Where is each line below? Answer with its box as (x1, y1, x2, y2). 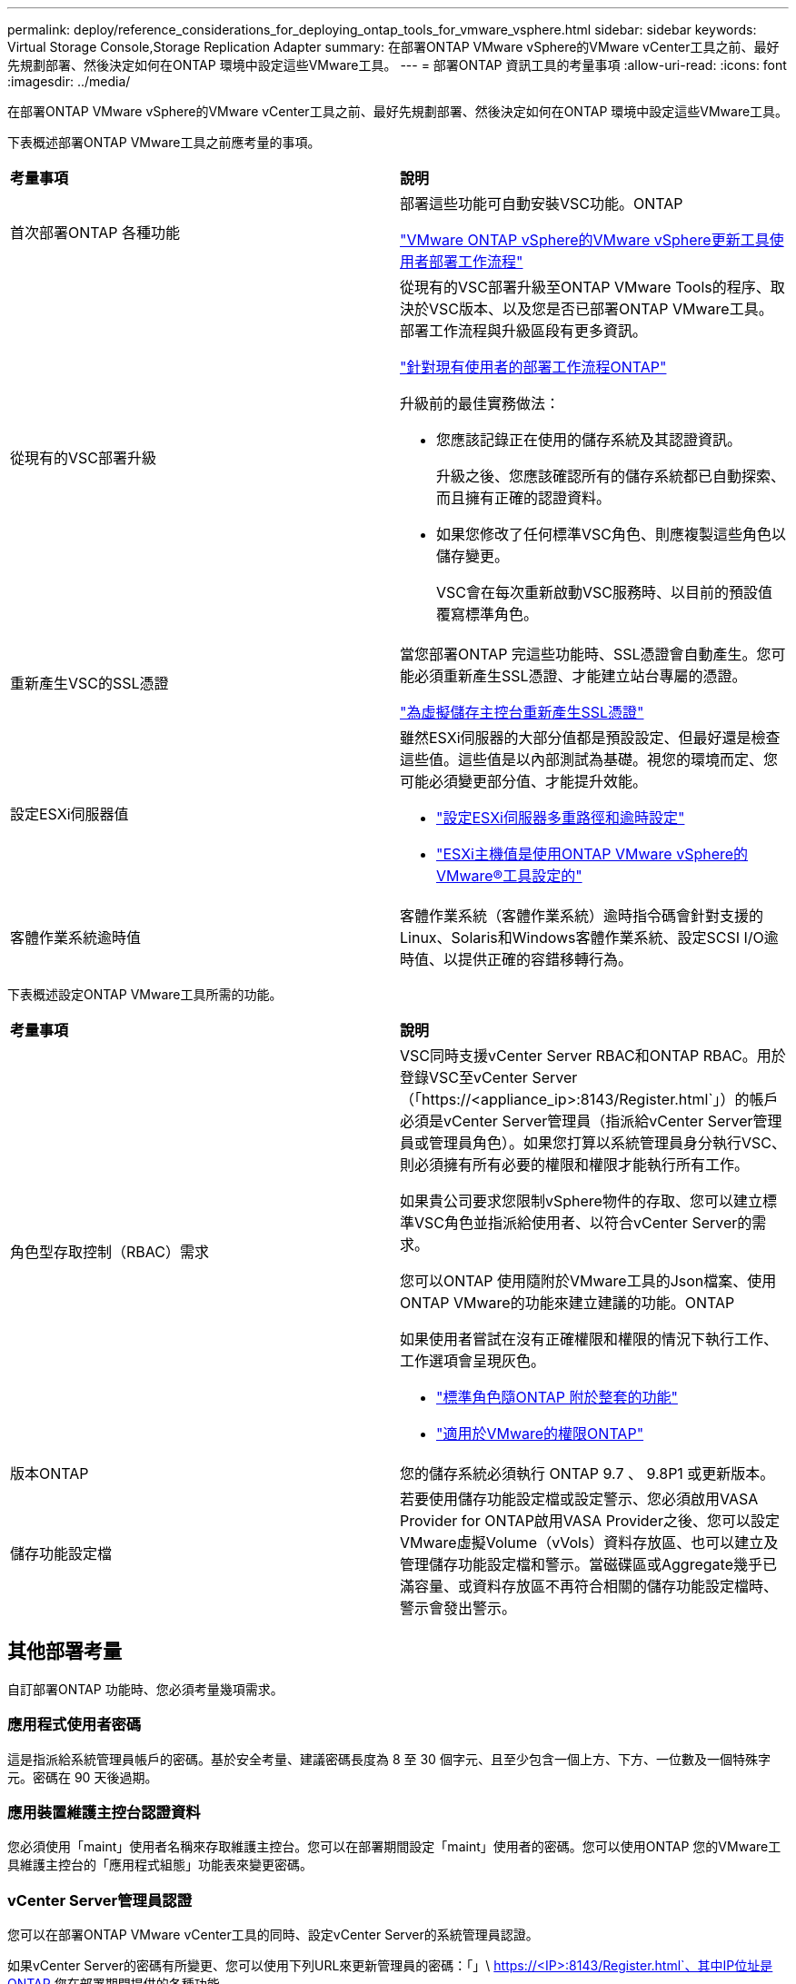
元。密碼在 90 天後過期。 (7, 1769, 158, 1785)
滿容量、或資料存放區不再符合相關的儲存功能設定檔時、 (400, 1577, 779, 1595)
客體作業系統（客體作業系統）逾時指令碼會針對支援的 (400, 907, 764, 925)
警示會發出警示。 (400, 1599, 517, 1617)
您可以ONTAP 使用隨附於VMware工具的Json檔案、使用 (400, 1272, 777, 1290)
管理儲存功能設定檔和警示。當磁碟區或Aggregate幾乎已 (400, 1555, 777, 1573)
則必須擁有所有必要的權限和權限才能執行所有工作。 (400, 1156, 750, 1174)
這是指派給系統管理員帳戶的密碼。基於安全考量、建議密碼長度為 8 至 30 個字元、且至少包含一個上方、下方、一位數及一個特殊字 (7, 1751, 771, 1767)
